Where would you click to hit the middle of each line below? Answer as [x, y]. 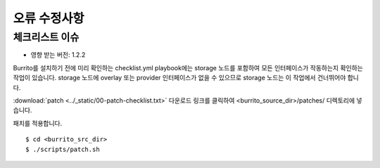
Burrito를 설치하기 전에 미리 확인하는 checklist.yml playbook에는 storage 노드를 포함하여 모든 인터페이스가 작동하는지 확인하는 [188, 67]
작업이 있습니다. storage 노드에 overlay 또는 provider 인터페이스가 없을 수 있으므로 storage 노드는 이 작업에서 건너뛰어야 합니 [186, 78]
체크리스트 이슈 [46, 37]
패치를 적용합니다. [38, 123]
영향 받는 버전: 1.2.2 [58, 55]
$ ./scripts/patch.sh [63, 149]
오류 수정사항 [49, 18]
